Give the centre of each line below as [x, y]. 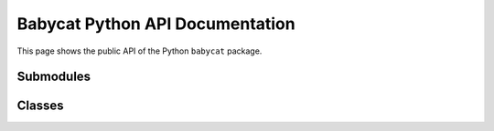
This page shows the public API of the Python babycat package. [140, 51]
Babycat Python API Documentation [156, 24]
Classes [40, 106]
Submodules [54, 77]
